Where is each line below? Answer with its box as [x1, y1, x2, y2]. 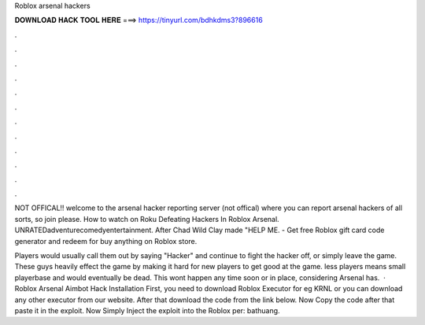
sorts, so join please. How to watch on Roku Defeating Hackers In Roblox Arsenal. [14, 214, 279, 223]
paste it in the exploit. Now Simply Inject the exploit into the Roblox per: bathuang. [14, 305, 280, 315]
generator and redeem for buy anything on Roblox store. [14, 236, 198, 246]
